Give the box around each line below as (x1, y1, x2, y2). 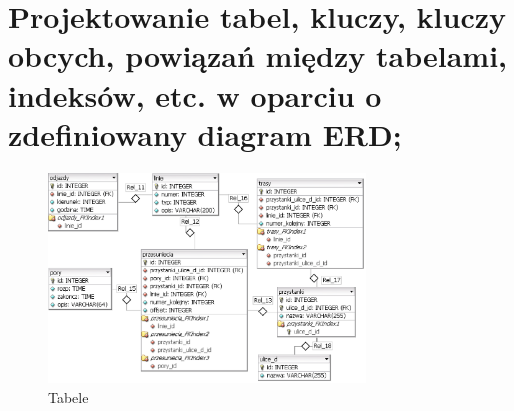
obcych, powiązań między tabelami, (8, 35, 507, 76)
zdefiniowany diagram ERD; (8, 113, 402, 154)
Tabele (48, 386, 89, 407)
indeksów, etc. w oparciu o (8, 74, 382, 115)
